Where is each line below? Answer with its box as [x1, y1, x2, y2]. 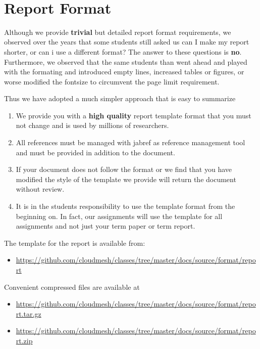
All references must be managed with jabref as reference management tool [16, 137, 245, 148]
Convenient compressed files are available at [4, 281, 140, 292]
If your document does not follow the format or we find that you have [16, 164, 232, 174]
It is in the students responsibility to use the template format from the [16, 201, 235, 211]
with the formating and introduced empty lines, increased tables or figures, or [4, 66, 244, 77]
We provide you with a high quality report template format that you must [16, 110, 251, 120]
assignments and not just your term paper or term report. [16, 221, 195, 231]
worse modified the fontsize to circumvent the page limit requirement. [4, 76, 220, 86]
